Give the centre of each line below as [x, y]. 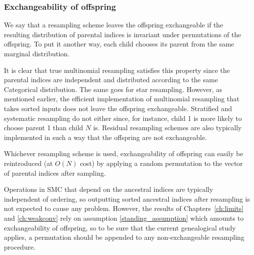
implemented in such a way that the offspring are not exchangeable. [105, 137]
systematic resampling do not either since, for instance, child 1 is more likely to [123, 118]
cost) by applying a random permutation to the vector [162, 163]
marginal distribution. [37, 53]
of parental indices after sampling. [55, 173]
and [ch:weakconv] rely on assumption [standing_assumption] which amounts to [124, 218]
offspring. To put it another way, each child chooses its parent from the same [119, 44]
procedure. [20, 246]
